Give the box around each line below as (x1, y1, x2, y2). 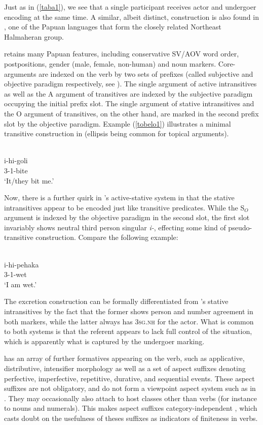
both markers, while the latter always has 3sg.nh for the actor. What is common (4, 316, 254, 326)
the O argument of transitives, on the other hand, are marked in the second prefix (4, 108, 259, 118)
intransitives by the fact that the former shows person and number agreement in (4, 306, 253, 317)
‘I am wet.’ (4, 279, 37, 289)
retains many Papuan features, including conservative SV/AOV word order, (4, 48, 239, 59)
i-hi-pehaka (4, 259, 39, 269)
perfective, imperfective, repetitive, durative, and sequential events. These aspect (4, 373, 255, 383)
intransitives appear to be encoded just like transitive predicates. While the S (4, 202, 245, 212)
